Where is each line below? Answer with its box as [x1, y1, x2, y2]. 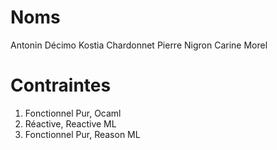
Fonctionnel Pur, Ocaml [24, 107, 122, 119]
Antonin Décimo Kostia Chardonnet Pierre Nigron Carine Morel [10, 39, 268, 51]
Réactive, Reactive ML [24, 117, 117, 130]
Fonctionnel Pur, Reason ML [24, 128, 141, 140]
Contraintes [10, 74, 112, 97]
